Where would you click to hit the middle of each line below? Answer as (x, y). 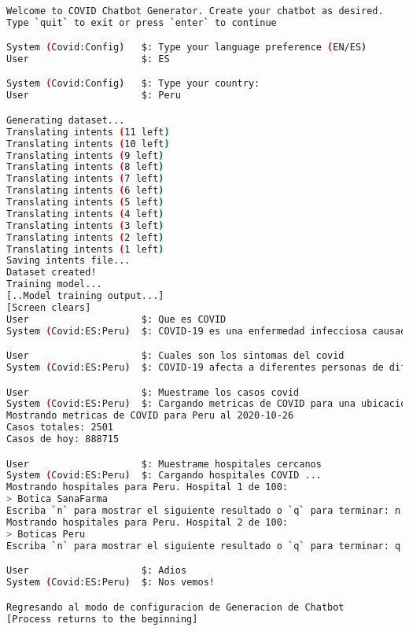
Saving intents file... (68, 261)
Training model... (54, 284)
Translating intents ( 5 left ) (85, 202)
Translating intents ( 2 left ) (85, 237)
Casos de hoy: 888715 (63, 439)
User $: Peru (94, 96)
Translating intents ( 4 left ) (85, 214)
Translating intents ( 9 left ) (85, 155)
